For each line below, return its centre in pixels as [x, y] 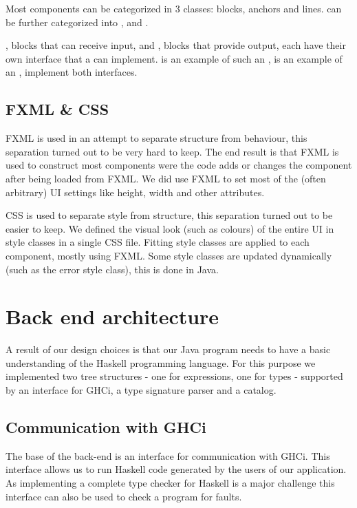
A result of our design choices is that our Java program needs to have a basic [168, 349]
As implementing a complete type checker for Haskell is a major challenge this [170, 483]
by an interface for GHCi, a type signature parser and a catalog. [141, 390]
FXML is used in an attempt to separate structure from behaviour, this [156, 138]
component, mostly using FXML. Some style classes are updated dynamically [169, 255]
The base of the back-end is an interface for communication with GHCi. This [168, 455]
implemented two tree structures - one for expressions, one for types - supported [174, 376]
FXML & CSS [57, 109]
